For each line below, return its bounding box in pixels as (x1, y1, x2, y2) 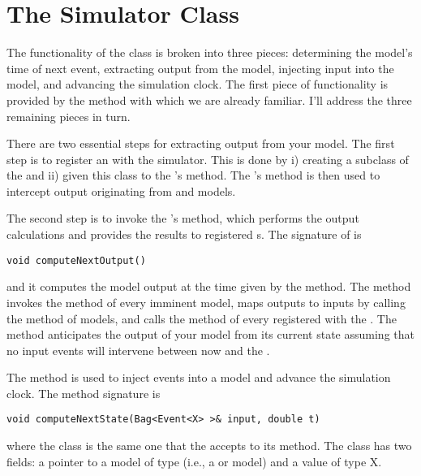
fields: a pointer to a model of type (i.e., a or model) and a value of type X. (6, 452, 382, 470)
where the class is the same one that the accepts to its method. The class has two (6, 437, 412, 454)
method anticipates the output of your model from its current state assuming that (6, 326, 415, 343)
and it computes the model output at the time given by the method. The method (6, 278, 411, 295)
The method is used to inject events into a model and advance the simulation (6, 369, 391, 386)
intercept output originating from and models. (6, 182, 236, 199)
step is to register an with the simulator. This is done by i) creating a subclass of (6, 150, 409, 167)
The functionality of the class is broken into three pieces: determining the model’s (6, 44, 413, 61)
